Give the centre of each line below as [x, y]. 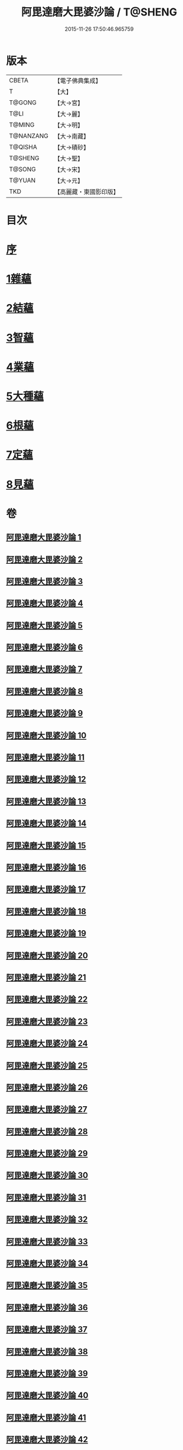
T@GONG [23, 103]
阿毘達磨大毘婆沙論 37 [47, 1329]
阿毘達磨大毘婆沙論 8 [45, 691]
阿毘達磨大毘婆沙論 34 [47, 1264]
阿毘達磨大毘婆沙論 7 [44, 670]
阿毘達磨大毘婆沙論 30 [47, 1175]
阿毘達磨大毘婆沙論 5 [45, 625]
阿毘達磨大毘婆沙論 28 [47, 1131]
